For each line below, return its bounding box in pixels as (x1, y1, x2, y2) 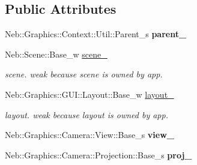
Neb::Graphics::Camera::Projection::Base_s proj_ (5, 148, 192, 161)
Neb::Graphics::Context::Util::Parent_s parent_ (5, 28, 187, 40)
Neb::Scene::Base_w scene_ (5, 47, 108, 60)
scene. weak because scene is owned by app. (5, 68, 163, 80)
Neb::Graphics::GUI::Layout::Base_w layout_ (5, 88, 174, 100)
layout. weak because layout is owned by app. (5, 108, 168, 121)
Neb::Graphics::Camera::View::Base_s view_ (5, 128, 174, 141)
